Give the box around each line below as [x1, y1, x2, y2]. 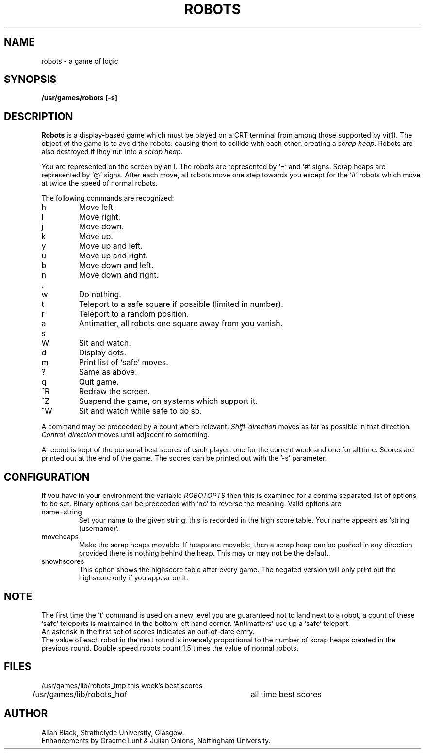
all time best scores [250, 689, 322, 699]
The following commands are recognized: [41, 194, 174, 203]
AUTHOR [4, 707, 48, 720]
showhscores [41, 557, 84, 566]
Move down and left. [79, 260, 154, 271]
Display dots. [79, 348, 127, 358]
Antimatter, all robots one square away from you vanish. [79, 319, 283, 329]
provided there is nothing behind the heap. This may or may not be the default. [79, 549, 330, 558]
